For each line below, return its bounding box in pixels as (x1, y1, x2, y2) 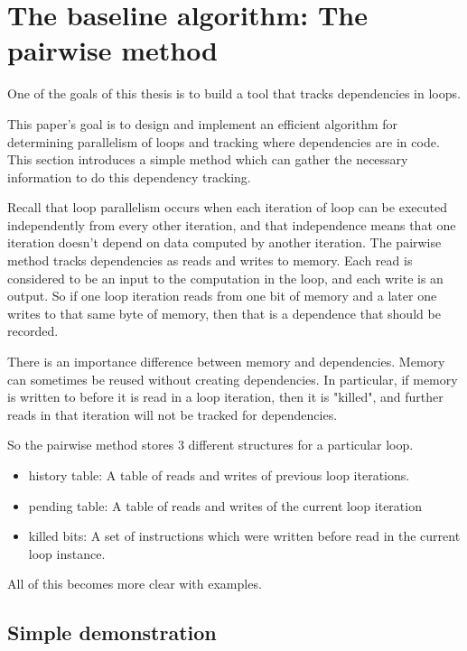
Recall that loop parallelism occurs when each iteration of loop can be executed (7, 198, 447, 217)
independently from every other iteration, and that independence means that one (7, 215, 456, 234)
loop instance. (28, 544, 106, 563)
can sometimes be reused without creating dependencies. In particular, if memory (7, 369, 458, 388)
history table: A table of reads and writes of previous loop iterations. (28, 466, 410, 484)
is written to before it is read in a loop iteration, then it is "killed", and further (7, 387, 444, 406)
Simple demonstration (7, 618, 217, 646)
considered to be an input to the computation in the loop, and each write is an (7, 268, 444, 287)
